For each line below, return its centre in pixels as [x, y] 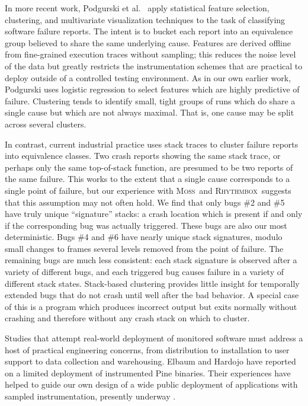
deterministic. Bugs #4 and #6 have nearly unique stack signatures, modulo [144, 237]
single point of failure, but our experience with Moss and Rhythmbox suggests [148, 190]
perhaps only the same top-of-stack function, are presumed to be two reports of [149, 167]
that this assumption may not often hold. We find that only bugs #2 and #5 [145, 202]
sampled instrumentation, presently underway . [90, 396]
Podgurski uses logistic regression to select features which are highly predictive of [152, 89]
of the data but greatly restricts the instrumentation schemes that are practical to [154, 65]
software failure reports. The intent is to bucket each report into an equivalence [149, 31]
